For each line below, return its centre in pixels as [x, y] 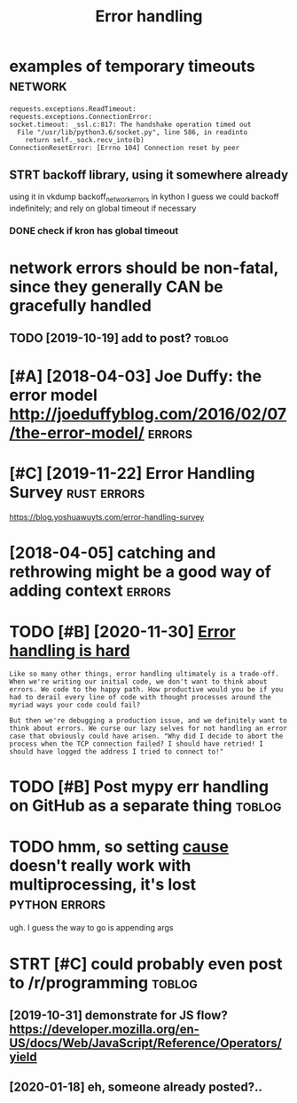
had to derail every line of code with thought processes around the [141, 698]
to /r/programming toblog [103, 983]
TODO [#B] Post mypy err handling [139, 787]
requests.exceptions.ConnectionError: [81, 116]
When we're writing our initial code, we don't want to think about [138, 682]
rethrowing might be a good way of [141, 572]
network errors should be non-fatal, [144, 268]
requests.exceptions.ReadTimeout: [73, 108]
